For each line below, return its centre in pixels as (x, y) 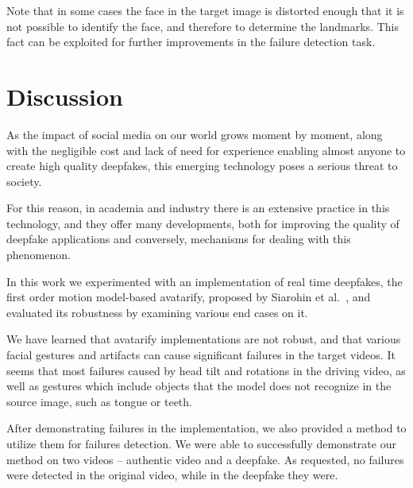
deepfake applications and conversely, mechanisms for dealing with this (179, 239)
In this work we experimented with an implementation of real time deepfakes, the (205, 281)
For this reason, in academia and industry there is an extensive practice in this (198, 208)
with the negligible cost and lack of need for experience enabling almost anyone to (206, 150)
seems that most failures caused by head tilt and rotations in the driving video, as (206, 370)
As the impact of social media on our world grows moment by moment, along (195, 134)
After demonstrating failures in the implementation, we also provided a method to (206, 428)
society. (24, 181)
